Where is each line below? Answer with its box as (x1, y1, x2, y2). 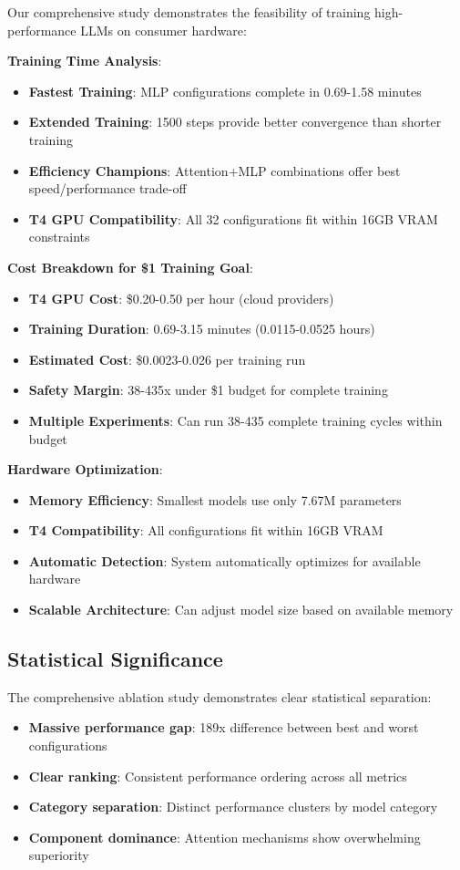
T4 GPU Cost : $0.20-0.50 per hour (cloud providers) (28, 288, 334, 307)
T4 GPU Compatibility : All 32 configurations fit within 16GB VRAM (28, 209, 438, 228)
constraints (28, 227, 90, 246)
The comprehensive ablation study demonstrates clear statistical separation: (7, 687, 432, 706)
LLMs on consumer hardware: (80, 20, 247, 39)
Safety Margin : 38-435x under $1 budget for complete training (28, 380, 388, 399)
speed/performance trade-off (28, 179, 187, 198)
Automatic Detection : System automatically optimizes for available (28, 551, 421, 570)
